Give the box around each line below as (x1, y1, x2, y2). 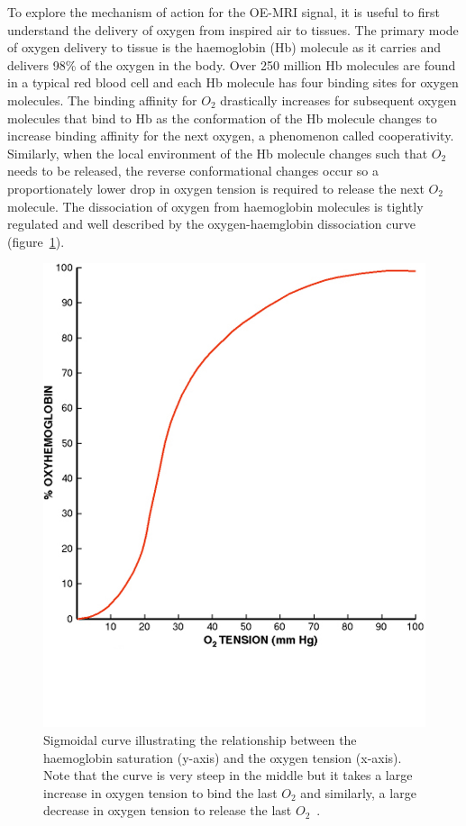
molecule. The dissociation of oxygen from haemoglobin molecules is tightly (7, 196, 424, 215)
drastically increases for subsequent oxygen (220, 90, 457, 109)
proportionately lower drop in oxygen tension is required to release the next (7, 178, 425, 197)
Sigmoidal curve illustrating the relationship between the (43, 730, 357, 749)
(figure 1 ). (7, 231, 65, 250)
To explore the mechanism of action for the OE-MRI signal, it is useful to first (7, 3, 440, 21)
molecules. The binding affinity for (7, 90, 197, 109)
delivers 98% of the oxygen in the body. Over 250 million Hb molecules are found (7, 55, 456, 74)
